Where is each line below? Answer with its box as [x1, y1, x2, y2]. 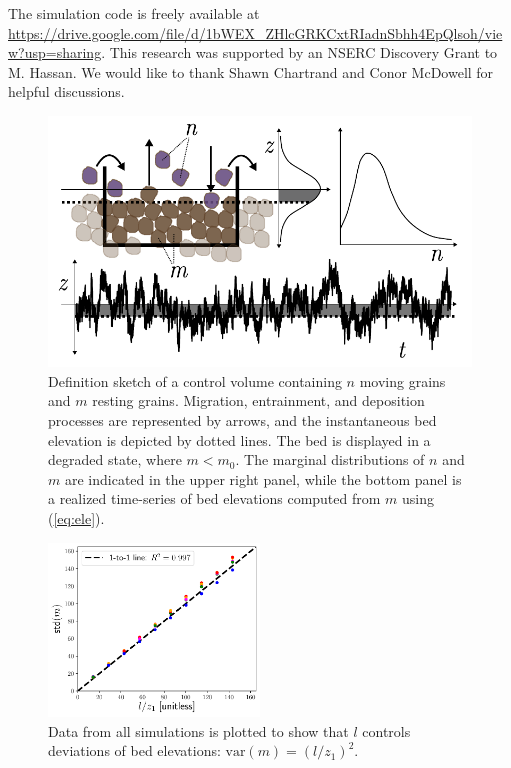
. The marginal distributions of [235, 449, 425, 470]
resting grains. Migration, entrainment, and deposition [92, 390, 425, 411]
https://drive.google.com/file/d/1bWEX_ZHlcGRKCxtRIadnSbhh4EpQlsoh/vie [8, 22, 503, 43]
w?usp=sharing [8, 42, 102, 63]
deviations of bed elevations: [48, 740, 221, 761]
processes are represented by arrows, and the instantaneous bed [48, 410, 437, 431]
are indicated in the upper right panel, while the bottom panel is [64, 468, 462, 489]
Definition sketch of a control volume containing [48, 370, 342, 391]
